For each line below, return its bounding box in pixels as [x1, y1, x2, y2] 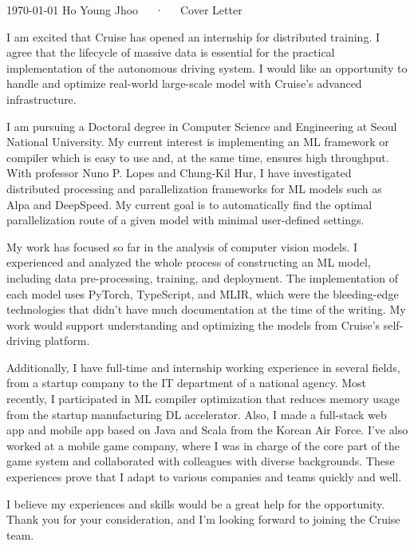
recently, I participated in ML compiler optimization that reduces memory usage [6, 390, 400, 407]
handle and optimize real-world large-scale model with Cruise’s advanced [6, 75, 362, 92]
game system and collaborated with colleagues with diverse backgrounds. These [6, 453, 395, 469]
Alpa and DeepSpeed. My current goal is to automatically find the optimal [6, 196, 373, 212]
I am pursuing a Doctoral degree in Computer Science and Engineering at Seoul [6, 117, 397, 134]
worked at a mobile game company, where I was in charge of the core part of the [6, 437, 400, 453]
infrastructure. [6, 90, 77, 107]
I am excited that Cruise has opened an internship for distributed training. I [6, 28, 380, 45]
